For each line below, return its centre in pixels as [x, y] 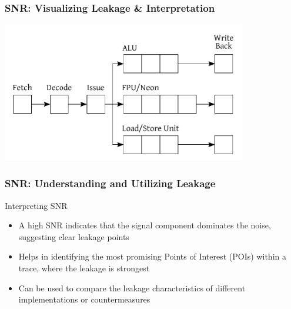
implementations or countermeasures [84, 299]
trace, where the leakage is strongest [84, 268]
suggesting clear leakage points [74, 236]
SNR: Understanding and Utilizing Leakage [110, 183]
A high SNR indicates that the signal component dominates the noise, [145, 225]
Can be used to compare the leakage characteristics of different [132, 288]
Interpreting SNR [36, 205]
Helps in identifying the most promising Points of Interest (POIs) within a [152, 256]
